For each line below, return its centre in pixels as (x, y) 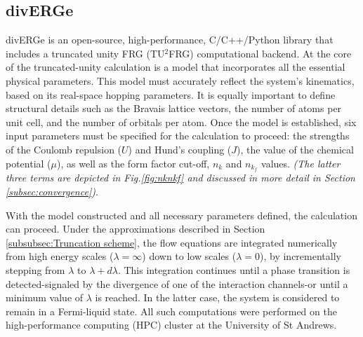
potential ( (28, 163)
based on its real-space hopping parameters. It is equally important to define (171, 94)
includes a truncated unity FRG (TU (85, 53)
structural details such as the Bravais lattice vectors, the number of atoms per (174, 108)
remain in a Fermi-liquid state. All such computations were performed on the (171, 311)
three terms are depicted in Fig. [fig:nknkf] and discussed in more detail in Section (180, 178)
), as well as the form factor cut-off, (133, 163)
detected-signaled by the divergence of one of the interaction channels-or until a (177, 283)
